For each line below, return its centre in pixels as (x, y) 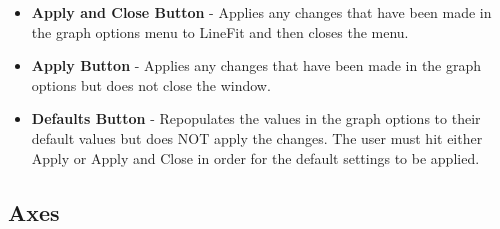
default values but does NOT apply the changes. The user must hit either (257, 137)
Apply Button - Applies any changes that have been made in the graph (256, 65)
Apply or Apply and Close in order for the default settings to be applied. (255, 157)
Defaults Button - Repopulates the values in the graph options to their (256, 118)
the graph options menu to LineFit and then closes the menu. (220, 31)
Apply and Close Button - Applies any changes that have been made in (261, 12)
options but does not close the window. (151, 84)
